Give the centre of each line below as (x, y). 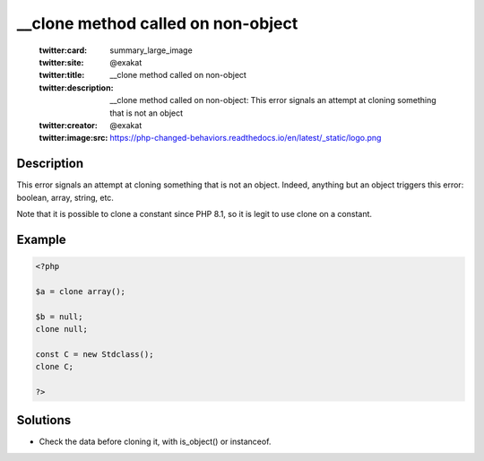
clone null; (62, 329)
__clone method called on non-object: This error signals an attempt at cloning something (273, 100)
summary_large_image (151, 50)
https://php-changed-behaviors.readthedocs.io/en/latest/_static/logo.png (246, 138)
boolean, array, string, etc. (65, 197)
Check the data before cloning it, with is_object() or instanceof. (155, 442)
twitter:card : (63, 50)
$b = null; (59, 317)
